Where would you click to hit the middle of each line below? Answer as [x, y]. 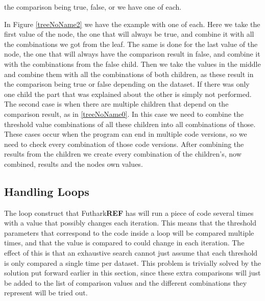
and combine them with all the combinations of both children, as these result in [129, 74]
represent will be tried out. [46, 293]
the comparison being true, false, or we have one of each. [93, 7]
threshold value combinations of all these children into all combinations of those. [130, 124]
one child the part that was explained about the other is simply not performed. [128, 94]
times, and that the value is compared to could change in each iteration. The [124, 243]
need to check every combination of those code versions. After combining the [124, 144]
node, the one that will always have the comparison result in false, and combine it [132, 54]
